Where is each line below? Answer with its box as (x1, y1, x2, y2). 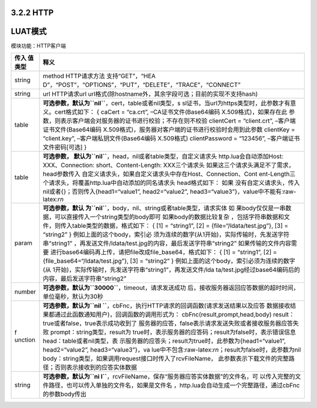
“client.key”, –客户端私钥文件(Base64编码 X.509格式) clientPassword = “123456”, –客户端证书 (43, 134, 301, 142)
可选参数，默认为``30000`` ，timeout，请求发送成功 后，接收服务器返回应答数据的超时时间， (43, 284, 299, 292)
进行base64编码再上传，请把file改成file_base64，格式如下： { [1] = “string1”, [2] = (50, 248, 277, 256)
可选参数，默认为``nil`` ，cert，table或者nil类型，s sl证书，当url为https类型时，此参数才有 (43, 99, 291, 107)
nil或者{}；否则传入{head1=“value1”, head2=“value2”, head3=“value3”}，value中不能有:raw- (43, 187, 296, 195)
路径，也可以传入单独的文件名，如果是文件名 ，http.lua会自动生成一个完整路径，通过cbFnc (49, 381, 300, 389)
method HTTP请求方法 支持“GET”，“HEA (43, 72, 156, 80)
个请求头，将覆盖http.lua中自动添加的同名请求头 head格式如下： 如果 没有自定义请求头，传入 (43, 178, 300, 187)
